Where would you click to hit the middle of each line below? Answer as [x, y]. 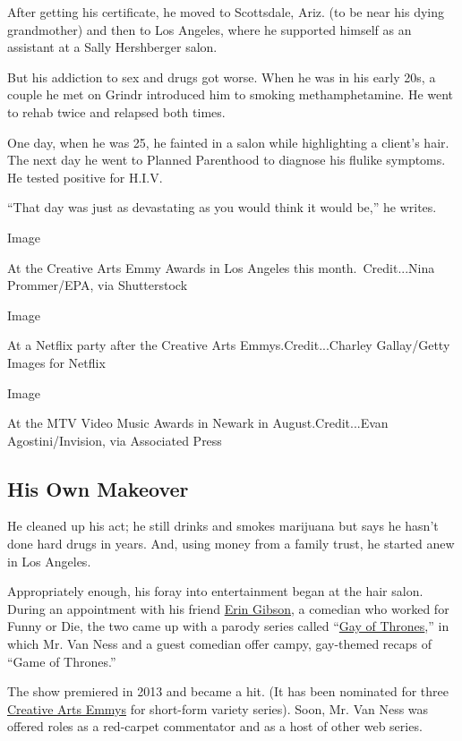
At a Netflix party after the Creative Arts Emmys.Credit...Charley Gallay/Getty [229, 345]
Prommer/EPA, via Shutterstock [98, 285]
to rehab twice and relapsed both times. [116, 111]
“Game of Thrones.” [62, 661]
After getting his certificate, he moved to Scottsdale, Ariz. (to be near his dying [226, 12]
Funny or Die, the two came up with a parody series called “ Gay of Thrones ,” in [228, 626]
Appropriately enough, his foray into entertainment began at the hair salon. [215, 591]
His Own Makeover [98, 488]
